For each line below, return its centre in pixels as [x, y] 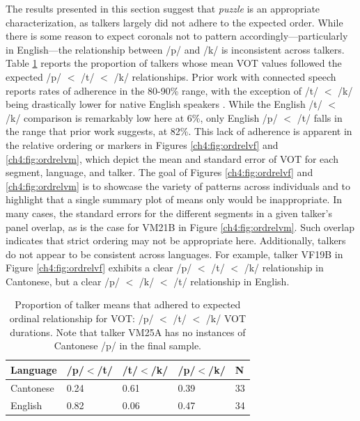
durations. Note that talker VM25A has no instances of [128, 332]
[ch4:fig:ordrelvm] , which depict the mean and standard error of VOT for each [172, 158]
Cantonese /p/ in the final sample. [128, 345]
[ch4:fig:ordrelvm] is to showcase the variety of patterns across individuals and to [178, 185]
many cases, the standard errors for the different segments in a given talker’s [169, 213]
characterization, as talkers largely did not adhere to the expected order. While [174, 22]
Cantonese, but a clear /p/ [63, 281]
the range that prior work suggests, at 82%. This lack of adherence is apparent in [179, 131]
